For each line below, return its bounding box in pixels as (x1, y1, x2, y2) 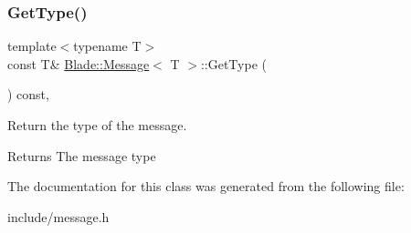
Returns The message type (7, 146, 156, 165)
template (7, 36, 57, 56)
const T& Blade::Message (7, 54, 150, 73)
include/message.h (7, 207, 110, 226)
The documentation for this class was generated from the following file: (7, 177, 405, 196)
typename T (73, 36, 142, 56)
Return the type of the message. (7, 116, 187, 134)
